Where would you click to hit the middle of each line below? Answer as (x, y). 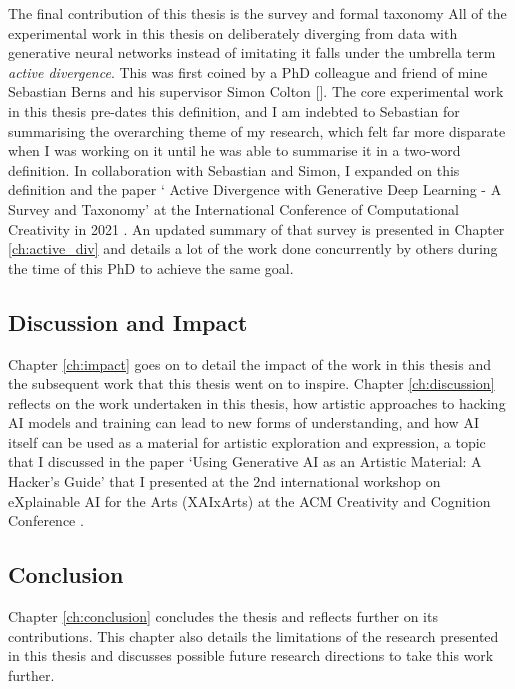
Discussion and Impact (128, 321)
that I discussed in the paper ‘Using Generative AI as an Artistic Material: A (245, 461)
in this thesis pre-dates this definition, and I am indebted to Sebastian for (234, 110)
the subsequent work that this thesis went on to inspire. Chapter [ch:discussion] (251, 383)
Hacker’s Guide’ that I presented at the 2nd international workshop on (224, 481)
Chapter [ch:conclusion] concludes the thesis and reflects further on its (223, 616)
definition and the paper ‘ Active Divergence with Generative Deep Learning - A (255, 189)
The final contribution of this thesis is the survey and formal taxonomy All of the (257, 13)
